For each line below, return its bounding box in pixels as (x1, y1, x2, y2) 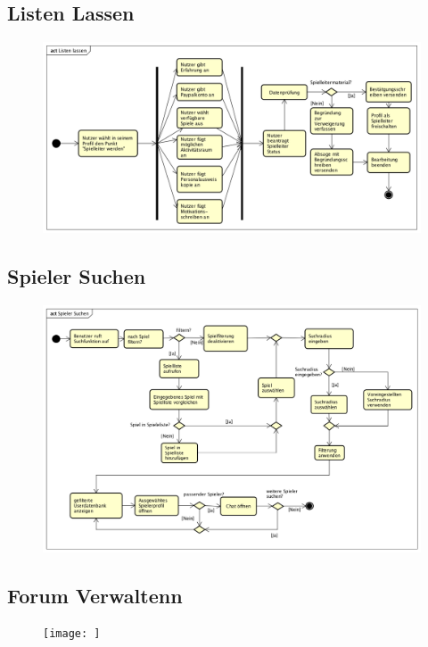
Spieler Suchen (7, 261, 146, 289)
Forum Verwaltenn (7, 581, 183, 609)
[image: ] (43, 627, 101, 641)
